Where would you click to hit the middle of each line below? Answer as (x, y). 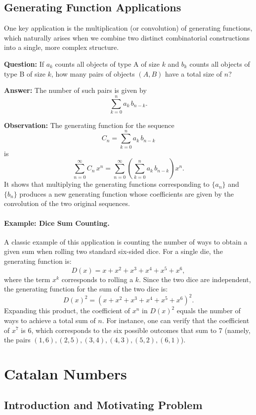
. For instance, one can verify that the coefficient (176, 320)
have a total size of (193, 73)
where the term (27, 279)
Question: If (24, 63)
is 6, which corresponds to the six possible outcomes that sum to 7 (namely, (136, 330)
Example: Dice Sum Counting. (57, 223)
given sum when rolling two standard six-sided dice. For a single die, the (113, 251)
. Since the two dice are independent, (195, 279)
